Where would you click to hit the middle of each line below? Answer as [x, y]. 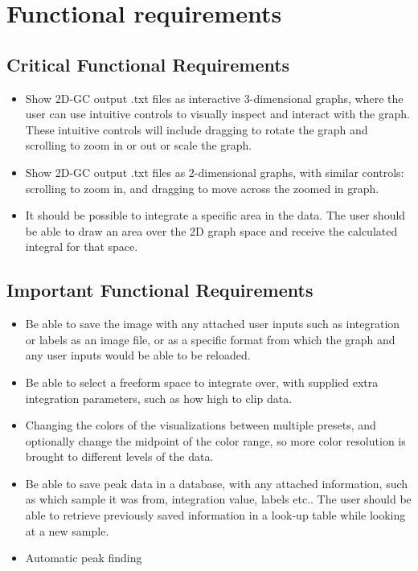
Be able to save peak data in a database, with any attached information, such [217, 483]
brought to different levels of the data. [119, 456]
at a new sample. [67, 530]
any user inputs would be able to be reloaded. [138, 355]
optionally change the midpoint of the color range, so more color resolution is [215, 440]
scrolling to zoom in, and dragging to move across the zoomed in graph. [202, 188]
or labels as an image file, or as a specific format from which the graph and [210, 339]
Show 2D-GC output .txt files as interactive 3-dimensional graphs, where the [214, 98]
